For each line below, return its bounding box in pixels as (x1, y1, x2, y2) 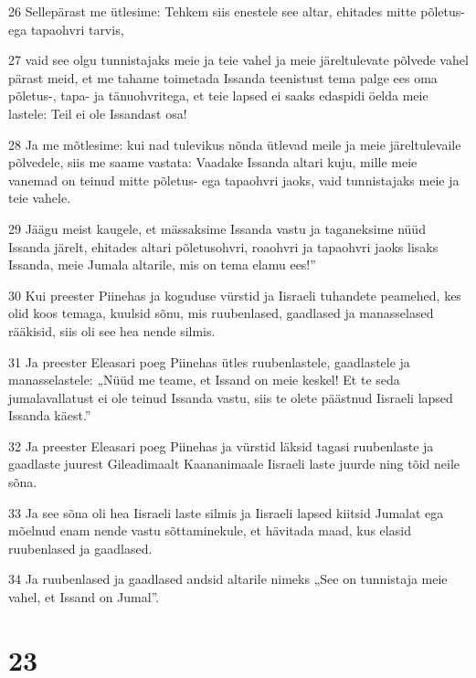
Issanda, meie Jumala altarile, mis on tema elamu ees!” (8, 255, 316, 274)
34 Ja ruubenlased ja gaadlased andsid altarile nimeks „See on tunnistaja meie (8, 569, 448, 588)
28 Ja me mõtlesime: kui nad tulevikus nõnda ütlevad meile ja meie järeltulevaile (8, 134, 461, 154)
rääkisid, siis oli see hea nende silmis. (8, 321, 216, 340)
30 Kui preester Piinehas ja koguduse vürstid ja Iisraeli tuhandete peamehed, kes (8, 285, 461, 304)
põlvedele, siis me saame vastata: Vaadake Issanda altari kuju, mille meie (8, 153, 418, 172)
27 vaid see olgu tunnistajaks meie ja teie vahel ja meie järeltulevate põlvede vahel (8, 50, 469, 69)
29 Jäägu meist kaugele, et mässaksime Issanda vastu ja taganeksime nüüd (8, 218, 426, 238)
